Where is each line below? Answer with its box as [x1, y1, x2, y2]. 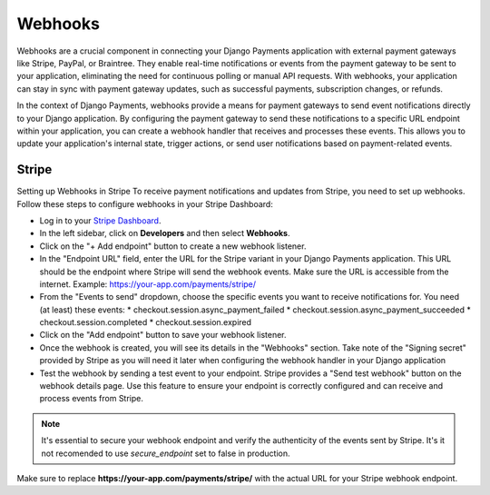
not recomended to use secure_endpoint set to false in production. [41, 448, 290, 459]
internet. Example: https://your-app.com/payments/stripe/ [39, 278, 257, 290]
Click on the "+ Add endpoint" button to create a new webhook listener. [39, 241, 307, 252]
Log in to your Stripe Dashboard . [39, 214, 162, 226]
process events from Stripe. [39, 393, 144, 404]
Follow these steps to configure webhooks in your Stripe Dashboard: [16, 198, 274, 209]
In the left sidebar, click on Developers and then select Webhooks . [39, 228, 290, 239]
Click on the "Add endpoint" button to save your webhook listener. [39, 330, 287, 341]
